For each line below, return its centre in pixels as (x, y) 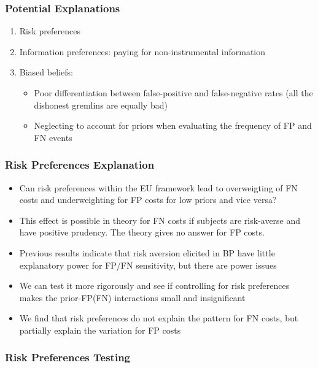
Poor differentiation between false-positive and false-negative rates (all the (173, 93)
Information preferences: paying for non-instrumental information (142, 51)
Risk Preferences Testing (68, 357)
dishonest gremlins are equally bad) (101, 105)
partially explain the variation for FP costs (100, 330)
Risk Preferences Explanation (80, 165)
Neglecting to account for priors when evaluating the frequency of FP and (173, 125)
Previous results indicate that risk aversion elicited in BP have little (147, 252)
